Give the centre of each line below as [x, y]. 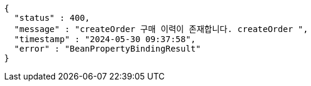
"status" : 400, [52, 18]
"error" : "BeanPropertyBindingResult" [107, 49]
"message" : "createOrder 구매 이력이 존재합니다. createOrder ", [161, 29]
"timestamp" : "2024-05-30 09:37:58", [105, 39]
